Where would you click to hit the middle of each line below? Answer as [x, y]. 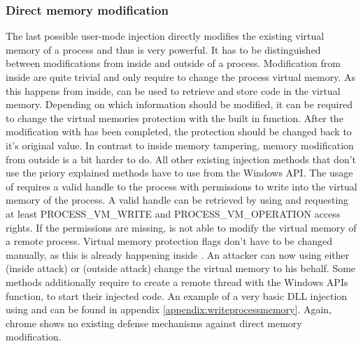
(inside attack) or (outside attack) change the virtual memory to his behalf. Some [181, 268]
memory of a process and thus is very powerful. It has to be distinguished [163, 49]
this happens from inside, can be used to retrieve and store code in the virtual [173, 90]
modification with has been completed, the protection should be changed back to [179, 131]
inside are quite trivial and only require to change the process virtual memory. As [180, 77]
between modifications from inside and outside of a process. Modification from [173, 63]
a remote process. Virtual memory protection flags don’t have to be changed [169, 241]
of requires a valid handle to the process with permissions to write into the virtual [181, 186]
